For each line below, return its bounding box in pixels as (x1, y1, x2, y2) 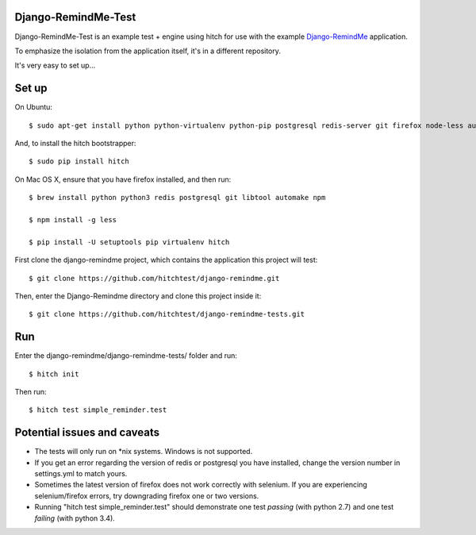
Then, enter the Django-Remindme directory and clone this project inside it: (14, 291, 262, 301)
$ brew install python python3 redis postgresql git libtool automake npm (29, 193, 326, 202)
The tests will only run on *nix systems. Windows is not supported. (34, 447, 253, 456)
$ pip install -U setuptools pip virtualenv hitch (29, 237, 230, 246)
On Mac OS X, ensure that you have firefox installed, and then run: (14, 175, 232, 184)
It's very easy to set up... (14, 60, 96, 71)
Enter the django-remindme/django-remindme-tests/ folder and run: (14, 351, 238, 360)
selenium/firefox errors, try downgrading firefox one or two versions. (34, 491, 259, 500)
